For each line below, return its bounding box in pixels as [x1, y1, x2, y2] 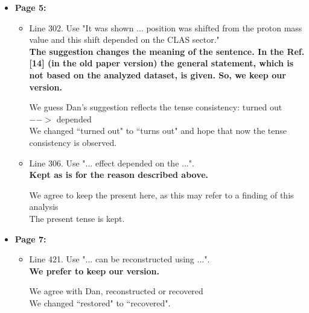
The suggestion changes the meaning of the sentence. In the [29, 45, 284, 57]
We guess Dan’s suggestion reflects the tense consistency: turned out [29, 101, 282, 113]
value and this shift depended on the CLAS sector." [29, 33, 220, 46]
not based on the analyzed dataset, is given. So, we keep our [29, 68, 286, 81]
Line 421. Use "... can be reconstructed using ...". [29, 253, 210, 265]
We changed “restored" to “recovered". [29, 296, 171, 309]
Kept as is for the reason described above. [29, 168, 209, 181]
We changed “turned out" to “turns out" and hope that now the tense [29, 124, 287, 137]
